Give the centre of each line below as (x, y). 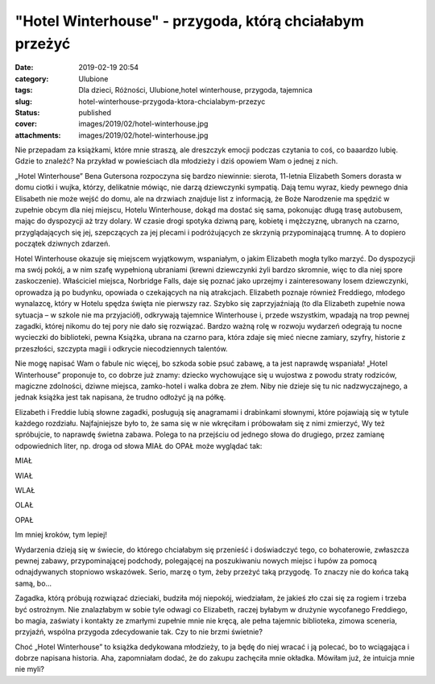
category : (32, 79)
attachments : (38, 135)
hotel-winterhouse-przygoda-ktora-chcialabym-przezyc (172, 102)
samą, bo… (33, 583)
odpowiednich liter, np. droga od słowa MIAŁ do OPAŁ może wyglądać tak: (139, 446)
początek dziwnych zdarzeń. (62, 244)
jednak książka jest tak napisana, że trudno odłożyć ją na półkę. (120, 397)
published (95, 112)
